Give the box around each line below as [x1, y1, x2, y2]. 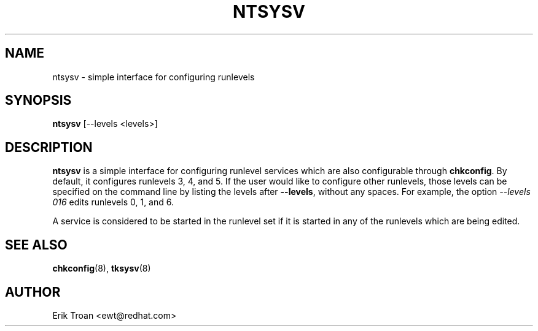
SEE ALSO [5, 237, 68, 253]
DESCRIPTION [5, 139, 93, 155]
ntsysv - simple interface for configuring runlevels [52, 71, 255, 82]
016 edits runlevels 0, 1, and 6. [52, 197, 174, 208]
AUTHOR [5, 284, 61, 300]
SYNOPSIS [5, 93, 72, 108]
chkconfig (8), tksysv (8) [52, 263, 151, 274]
